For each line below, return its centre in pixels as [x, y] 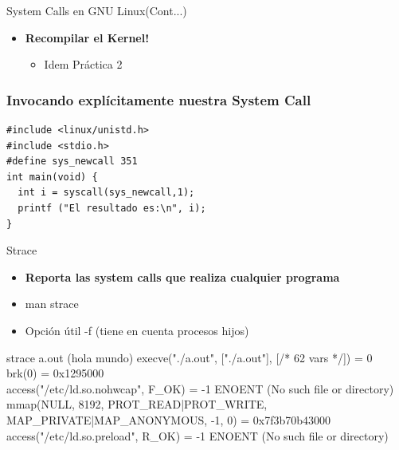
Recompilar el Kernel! [87, 37]
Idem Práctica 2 [83, 64]
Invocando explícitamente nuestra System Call [159, 99]
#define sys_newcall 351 [72, 162]
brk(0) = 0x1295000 [55, 373]
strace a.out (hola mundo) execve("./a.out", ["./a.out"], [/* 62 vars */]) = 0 [190, 357]
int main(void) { [52, 177]
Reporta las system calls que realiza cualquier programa [182, 276]
